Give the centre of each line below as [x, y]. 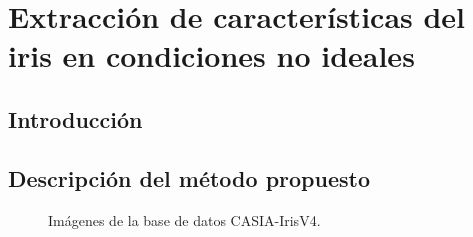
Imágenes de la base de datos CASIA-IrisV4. [184, 219]
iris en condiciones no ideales [211, 55]
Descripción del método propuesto [189, 177]
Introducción [75, 118]
